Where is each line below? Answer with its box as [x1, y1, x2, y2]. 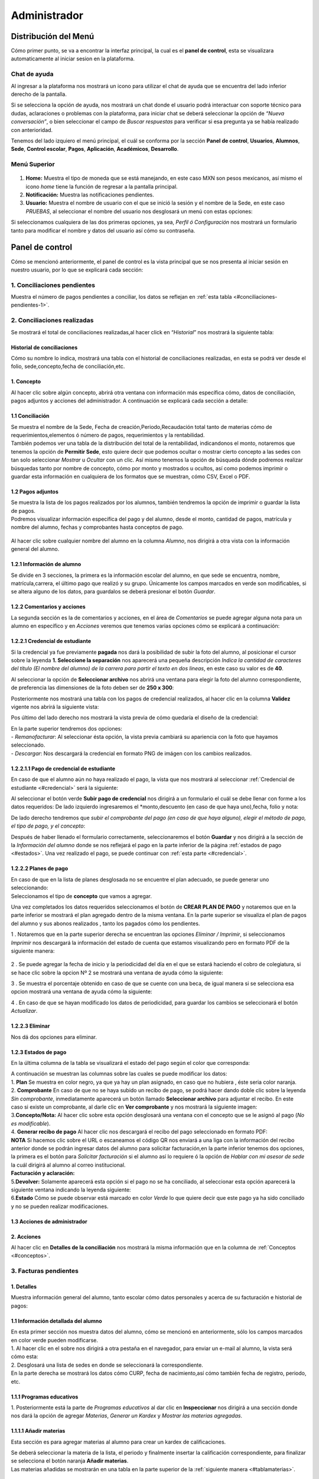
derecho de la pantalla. [11, 91, 67, 98]
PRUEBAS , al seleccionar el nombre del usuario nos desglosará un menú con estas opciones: [25, 208, 253, 215]
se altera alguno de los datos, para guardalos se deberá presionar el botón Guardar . [11, 588, 216, 595]
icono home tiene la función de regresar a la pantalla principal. [25, 183, 178, 190]
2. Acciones [11, 1233, 41, 1240]
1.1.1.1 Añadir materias [11, 1428, 66, 1435]
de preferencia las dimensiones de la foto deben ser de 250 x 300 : [11, 684, 174, 692]
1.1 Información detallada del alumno [11, 1317, 103, 1325]
